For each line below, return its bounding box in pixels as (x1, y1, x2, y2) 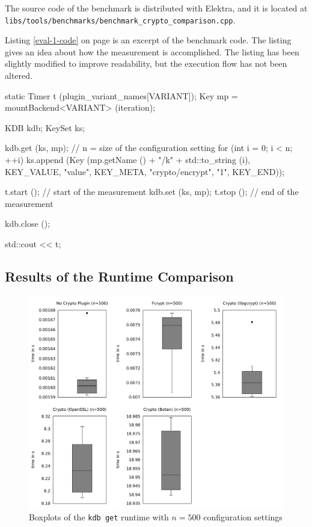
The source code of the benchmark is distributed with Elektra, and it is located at (5, 2, 308, 14)
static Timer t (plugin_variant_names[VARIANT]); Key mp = (5, 89, 238, 102)
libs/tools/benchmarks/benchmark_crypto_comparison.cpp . (5, 13, 236, 26)
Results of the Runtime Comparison (5, 267, 234, 285)
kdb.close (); (5, 217, 50, 230)
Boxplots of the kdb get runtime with (29, 510, 169, 523)
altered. (5, 69, 32, 82)
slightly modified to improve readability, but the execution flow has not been (5, 57, 287, 70)
